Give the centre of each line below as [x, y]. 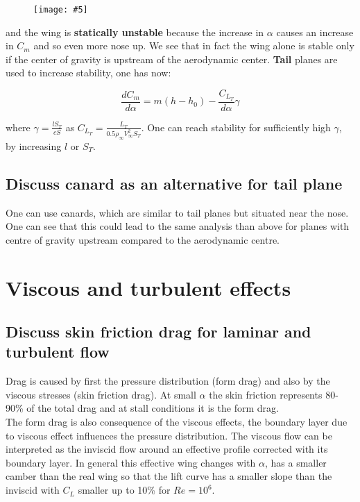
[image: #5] [61, 10]
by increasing [34, 145]
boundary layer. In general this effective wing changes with [131, 462]
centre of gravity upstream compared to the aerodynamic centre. [143, 239]
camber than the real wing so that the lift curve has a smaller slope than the [169, 476]
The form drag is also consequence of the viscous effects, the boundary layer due [177, 422]
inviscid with [33, 490]
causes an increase [315, 32]
